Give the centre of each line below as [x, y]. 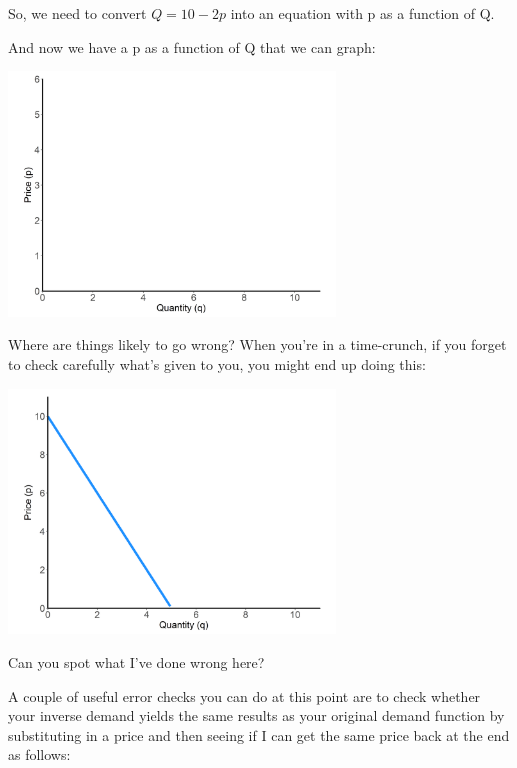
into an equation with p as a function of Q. [362, 13]
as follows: [39, 754]
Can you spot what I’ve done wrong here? [136, 661]
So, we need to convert [77, 13]
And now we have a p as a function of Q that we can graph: [192, 46]
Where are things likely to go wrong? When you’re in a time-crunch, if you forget [257, 344]
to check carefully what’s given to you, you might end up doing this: [217, 364]
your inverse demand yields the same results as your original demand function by [256, 715]
